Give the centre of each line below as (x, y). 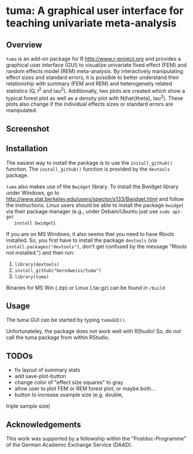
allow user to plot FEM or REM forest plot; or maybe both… (85, 389)
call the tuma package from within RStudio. (58, 338)
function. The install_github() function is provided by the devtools (88, 169)
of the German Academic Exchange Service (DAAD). (69, 445)
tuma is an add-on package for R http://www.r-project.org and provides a (94, 59)
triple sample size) (28, 406)
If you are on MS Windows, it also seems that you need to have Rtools (90, 234)
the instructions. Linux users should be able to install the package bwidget (95, 205)
